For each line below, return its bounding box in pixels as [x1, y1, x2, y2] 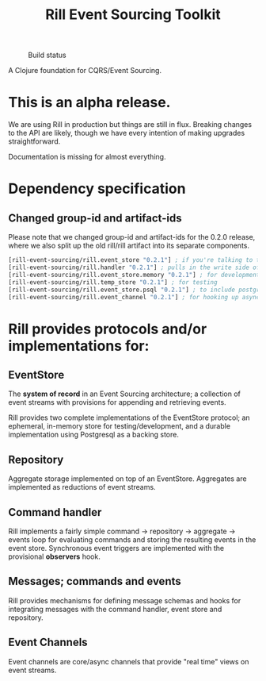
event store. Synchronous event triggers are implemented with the [8, 544, 224, 552]
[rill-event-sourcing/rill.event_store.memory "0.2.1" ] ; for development [8, 271, 260, 279]
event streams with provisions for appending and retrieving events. [8, 398, 227, 407]
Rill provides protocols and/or [8, 320, 207, 338]
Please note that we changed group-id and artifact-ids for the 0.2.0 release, [8, 233, 256, 242]
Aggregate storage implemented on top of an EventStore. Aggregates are [8, 474, 247, 483]
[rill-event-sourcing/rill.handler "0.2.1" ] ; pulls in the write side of [8, 264, 260, 271]
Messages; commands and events [8, 575, 182, 588]
